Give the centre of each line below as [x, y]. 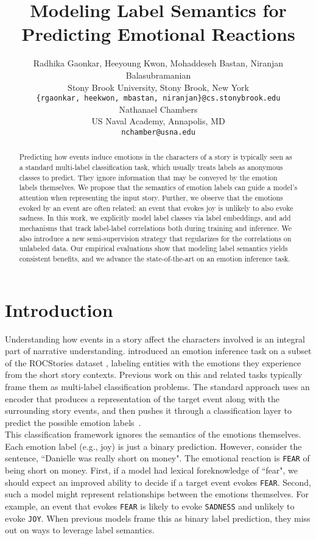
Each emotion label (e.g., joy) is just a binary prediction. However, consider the [153, 446]
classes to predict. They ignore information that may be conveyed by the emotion [148, 177]
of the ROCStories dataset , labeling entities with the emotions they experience [153, 362]
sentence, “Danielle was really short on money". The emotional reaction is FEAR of [157, 458]
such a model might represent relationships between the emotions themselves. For [157, 494]
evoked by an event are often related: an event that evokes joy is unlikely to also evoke [156, 208]
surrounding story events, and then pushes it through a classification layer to [148, 410]
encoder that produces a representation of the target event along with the [142, 398]
